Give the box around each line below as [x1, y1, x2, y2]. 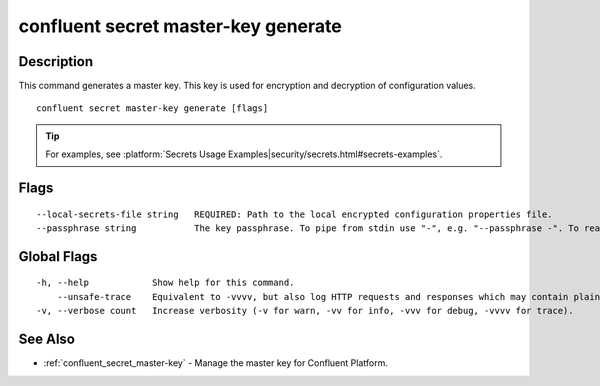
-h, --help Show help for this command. [36, 277, 295, 289]
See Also [18, 331, 75, 348]
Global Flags [18, 248, 98, 265]
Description [18, 53, 94, 70]
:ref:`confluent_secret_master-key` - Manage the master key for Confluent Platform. [43, 357, 389, 369]
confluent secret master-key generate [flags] [36, 103, 269, 114]
